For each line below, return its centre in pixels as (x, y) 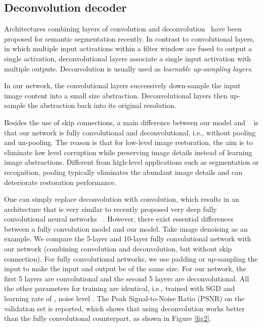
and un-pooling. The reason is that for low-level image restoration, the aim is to (128, 142)
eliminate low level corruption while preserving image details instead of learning (128, 152)
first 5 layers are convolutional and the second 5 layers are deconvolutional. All (127, 278)
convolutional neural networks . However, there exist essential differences (119, 219)
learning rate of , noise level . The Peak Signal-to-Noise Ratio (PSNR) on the (124, 298)
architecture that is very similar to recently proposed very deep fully (110, 209)
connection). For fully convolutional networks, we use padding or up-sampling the (131, 258)
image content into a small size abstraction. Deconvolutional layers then (116, 95)
